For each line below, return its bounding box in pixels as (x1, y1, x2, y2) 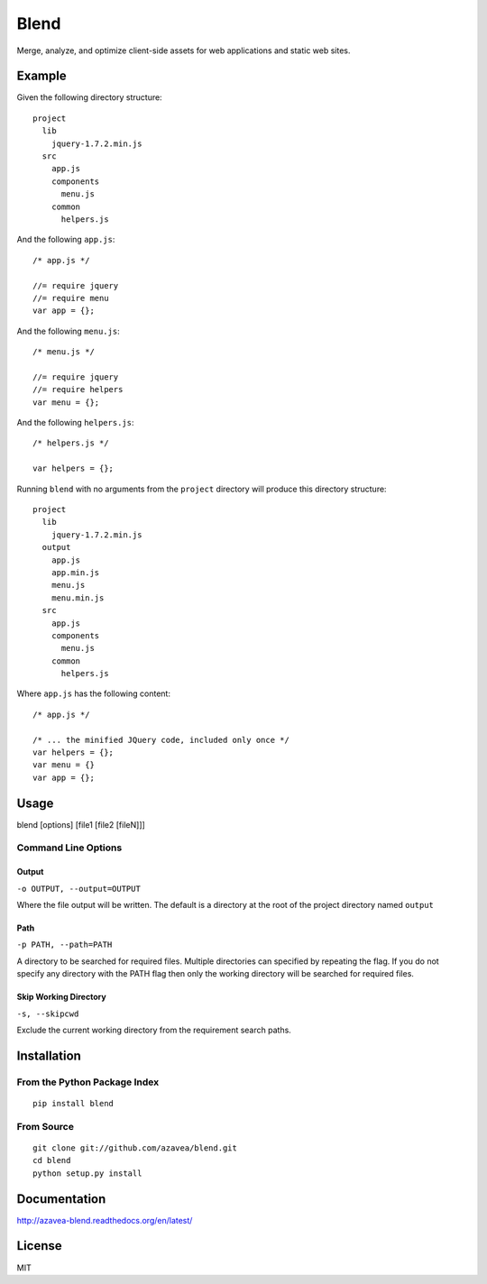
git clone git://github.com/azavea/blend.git (32, 1142, 238, 1153)
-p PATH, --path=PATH (16, 940, 113, 950)
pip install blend (32, 1098, 115, 1108)
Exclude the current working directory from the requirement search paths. (16, 1024, 292, 1036)
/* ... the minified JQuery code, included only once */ (32, 735, 290, 745)
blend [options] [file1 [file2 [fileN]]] (16, 819, 146, 830)
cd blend (32, 1155, 71, 1166)
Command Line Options (16, 841, 123, 854)
